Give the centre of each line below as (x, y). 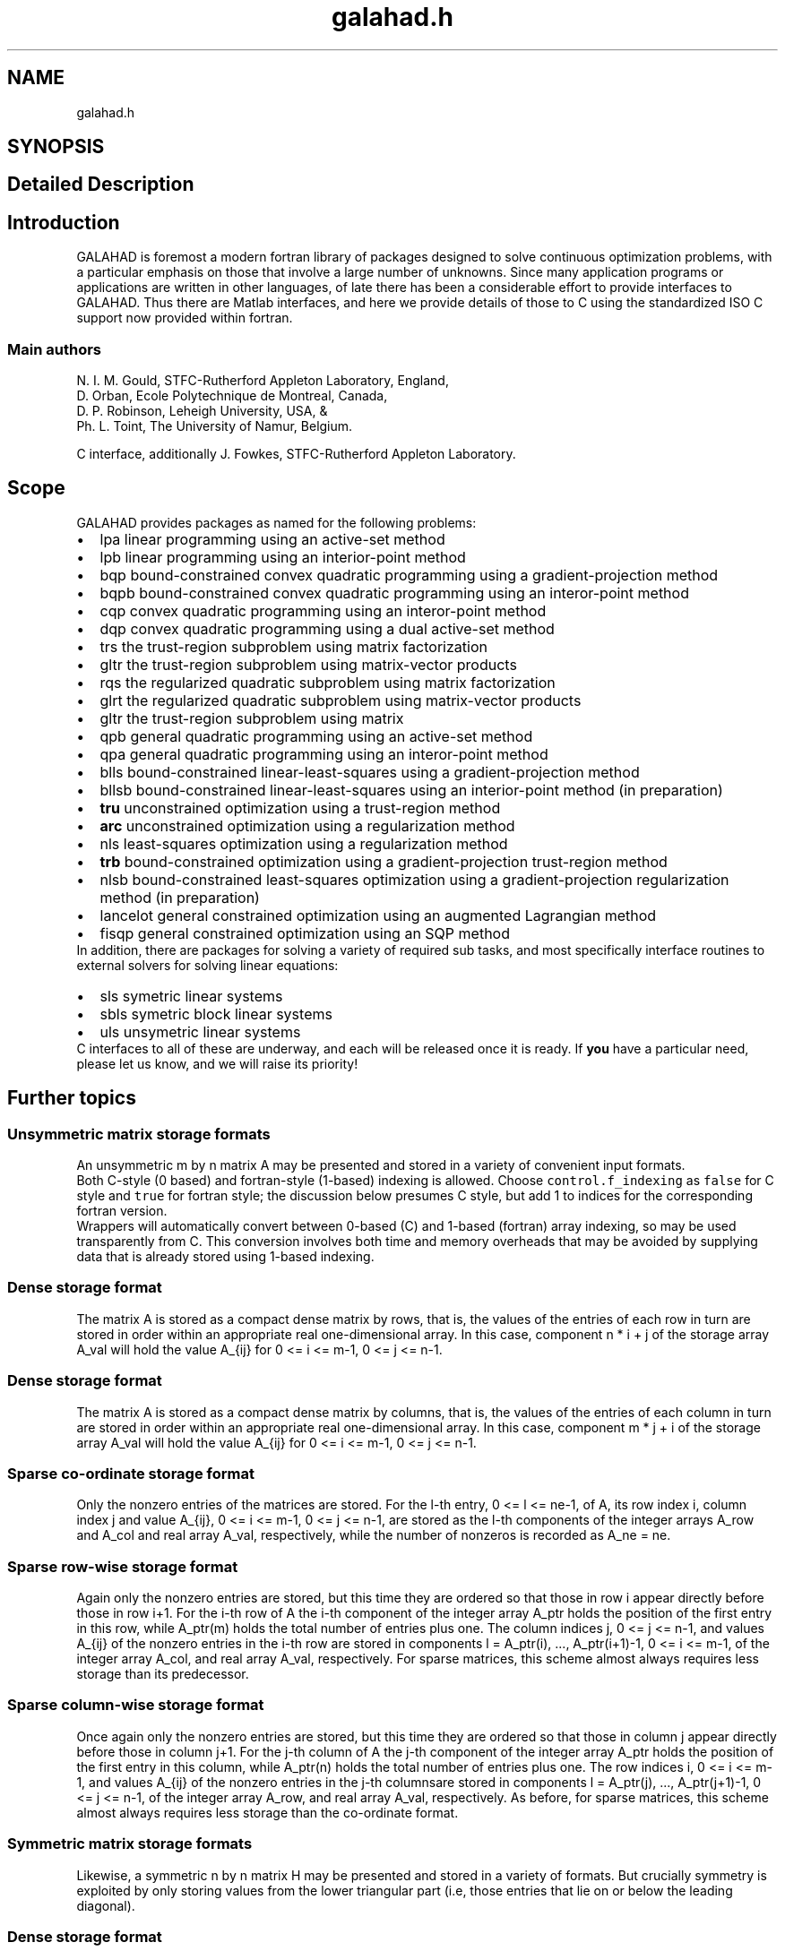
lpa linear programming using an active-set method (272, 539)
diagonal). (106, 1905)
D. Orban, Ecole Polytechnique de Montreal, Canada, (232, 396)
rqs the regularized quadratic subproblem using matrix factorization (328, 682)
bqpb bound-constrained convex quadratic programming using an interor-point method (394, 593)
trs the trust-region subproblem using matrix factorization (293, 646)
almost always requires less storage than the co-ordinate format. (267, 1812)
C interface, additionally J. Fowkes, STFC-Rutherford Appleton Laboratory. (296, 454)
